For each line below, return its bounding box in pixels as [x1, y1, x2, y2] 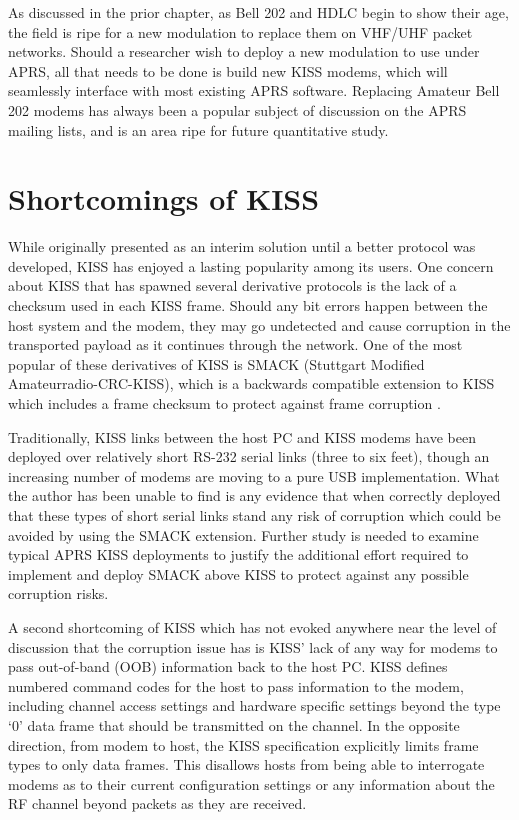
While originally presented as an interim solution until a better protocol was [8, 236, 476, 257]
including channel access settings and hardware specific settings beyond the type [8, 695, 501, 716]
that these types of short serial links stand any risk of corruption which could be [8, 505, 501, 525]
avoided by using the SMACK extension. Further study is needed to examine [8, 524, 479, 545]
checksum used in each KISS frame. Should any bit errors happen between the [8, 295, 488, 316]
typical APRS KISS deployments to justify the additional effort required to [8, 544, 469, 565]
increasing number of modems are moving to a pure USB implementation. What [8, 465, 500, 486]
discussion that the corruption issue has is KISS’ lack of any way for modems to [8, 636, 498, 657]
